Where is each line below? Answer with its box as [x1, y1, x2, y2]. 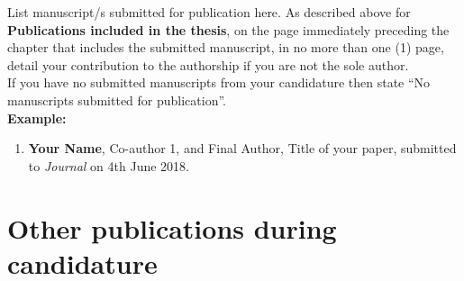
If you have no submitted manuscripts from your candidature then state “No [7, 73, 431, 92]
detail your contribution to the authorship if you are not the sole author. [7, 55, 409, 74]
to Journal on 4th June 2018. [28, 156, 189, 175]
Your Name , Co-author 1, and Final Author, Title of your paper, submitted [28, 139, 457, 158]
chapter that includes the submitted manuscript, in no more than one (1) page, [7, 38, 444, 57]
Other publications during [7, 209, 337, 246]
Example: [7, 108, 67, 127]
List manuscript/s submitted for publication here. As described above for [7, 3, 411, 21]
